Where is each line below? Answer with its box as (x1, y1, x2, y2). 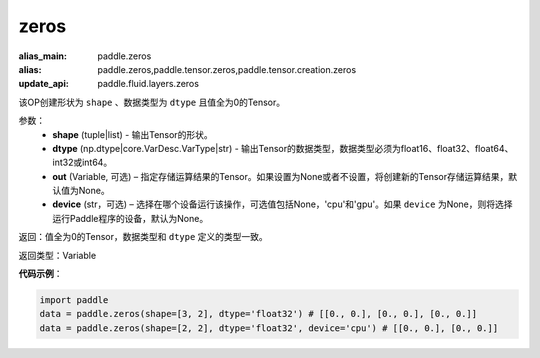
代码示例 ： (18, 268, 63, 280)
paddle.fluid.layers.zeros (97, 78, 200, 90)
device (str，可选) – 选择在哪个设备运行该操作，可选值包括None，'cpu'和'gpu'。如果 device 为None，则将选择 (52, 198, 514, 210)
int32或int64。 (52, 156, 113, 169)
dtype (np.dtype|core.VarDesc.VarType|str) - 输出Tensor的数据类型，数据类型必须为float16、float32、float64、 (52, 142, 514, 154)
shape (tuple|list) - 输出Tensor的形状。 (52, 128, 214, 140)
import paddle (39, 295, 109, 305)
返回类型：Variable (18, 249, 97, 261)
